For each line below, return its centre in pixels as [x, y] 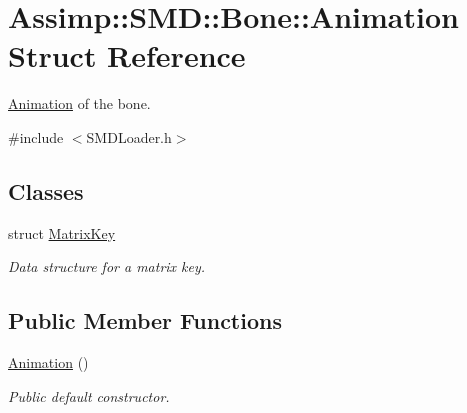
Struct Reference [127, 55]
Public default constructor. [89, 395]
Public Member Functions [145, 320]
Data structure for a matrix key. [107, 266]
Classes [46, 190]
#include [36, 136]
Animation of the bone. [79, 103]
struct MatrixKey [62, 232]
